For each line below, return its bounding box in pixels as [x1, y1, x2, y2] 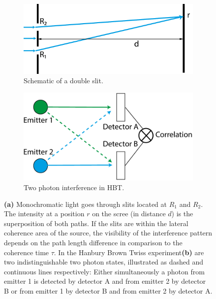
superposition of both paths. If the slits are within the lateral [4, 218, 188, 228]
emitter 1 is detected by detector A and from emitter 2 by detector [4, 276, 206, 286]
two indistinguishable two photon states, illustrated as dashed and [4, 257, 204, 267]
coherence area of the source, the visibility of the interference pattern [4, 228, 213, 238]
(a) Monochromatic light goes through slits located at [4, 199, 167, 209]
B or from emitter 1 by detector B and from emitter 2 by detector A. [4, 286, 213, 296]
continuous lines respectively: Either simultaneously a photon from [4, 266, 205, 276]
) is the [171, 208, 193, 219]
